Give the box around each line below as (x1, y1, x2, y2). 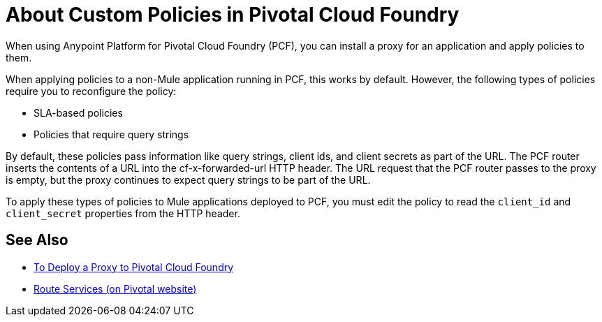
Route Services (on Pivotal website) (34, 282, 197, 295)
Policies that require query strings (34, 128, 189, 140)
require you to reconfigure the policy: (6, 85, 177, 97)
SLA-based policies (34, 106, 123, 119)
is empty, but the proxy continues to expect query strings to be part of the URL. (6, 173, 371, 186)
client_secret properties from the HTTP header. (6, 207, 240, 219)
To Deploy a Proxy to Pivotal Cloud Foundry (34, 261, 234, 273)
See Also (6, 231, 68, 249)
